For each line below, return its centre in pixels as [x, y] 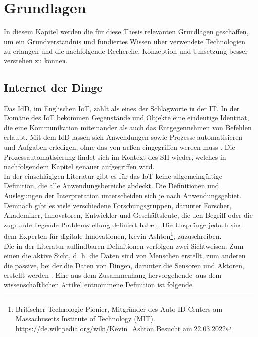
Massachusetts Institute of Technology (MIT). [85, 318]
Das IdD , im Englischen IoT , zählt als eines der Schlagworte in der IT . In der [122, 108]
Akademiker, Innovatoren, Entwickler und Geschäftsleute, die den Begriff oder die [128, 215]
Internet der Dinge [53, 87]
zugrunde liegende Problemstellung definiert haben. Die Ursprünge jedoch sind [124, 224]
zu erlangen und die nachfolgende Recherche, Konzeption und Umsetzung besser [126, 51]
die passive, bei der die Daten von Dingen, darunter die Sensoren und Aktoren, [124, 265]
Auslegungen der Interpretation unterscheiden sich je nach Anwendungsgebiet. [123, 196]
